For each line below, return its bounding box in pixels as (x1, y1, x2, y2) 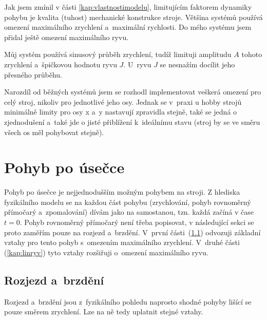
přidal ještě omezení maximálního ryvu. (4, 31, 129, 42)
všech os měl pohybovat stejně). (4, 126, 104, 137)
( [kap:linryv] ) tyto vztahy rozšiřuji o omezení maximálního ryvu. (4, 247, 208, 257)
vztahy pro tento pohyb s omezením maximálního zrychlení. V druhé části (4, 237, 240, 248)
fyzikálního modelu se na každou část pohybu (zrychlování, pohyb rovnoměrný (4, 196, 251, 207)
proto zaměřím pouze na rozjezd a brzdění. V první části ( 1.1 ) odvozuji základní (4, 227, 261, 237)
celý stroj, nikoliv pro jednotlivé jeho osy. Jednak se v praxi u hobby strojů (4, 96, 242, 107)
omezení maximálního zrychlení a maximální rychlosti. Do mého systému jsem (4, 22, 252, 32)
